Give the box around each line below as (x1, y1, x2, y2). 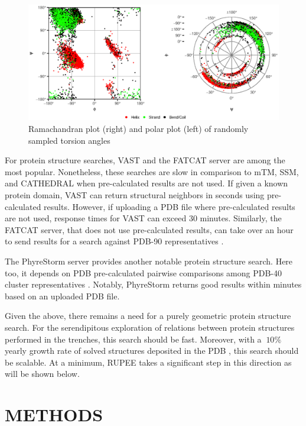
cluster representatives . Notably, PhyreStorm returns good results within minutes (5, 278, 302, 291)
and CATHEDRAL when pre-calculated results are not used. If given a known (5, 177, 288, 189)
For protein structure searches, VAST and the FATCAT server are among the (5, 154, 285, 166)
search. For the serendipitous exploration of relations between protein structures (5, 321, 295, 333)
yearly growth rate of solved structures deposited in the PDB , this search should (5, 344, 299, 357)
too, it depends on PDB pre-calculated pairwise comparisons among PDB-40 (5, 266, 282, 279)
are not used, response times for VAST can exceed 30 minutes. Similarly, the (5, 212, 282, 224)
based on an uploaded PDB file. (5, 289, 120, 302)
